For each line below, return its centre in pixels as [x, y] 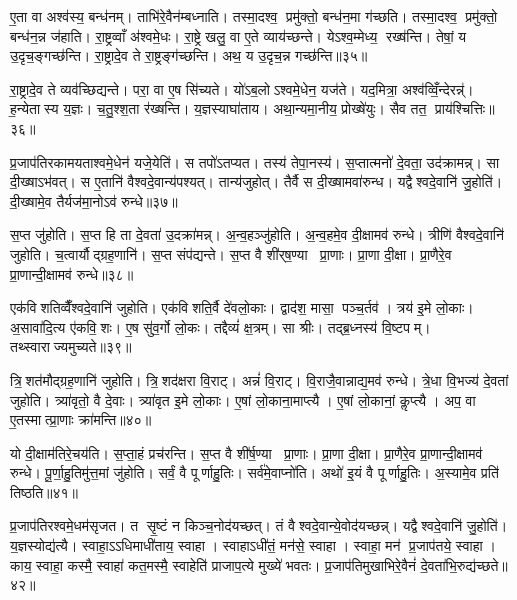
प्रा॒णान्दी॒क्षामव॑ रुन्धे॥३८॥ [72, 273]
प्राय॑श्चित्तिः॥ [464, 108]
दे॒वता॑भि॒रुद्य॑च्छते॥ [464, 564]
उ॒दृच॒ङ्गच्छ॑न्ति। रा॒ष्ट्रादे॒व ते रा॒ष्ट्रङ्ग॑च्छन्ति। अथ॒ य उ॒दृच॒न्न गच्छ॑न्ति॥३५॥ [189, 55]
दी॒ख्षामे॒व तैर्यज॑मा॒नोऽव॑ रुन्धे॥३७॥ [94, 200]
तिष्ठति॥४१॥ [44, 491]
